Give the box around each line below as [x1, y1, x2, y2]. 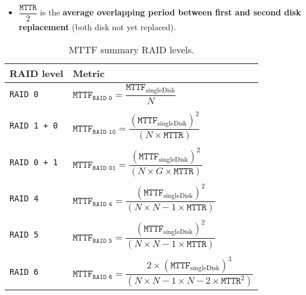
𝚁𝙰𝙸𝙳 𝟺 [92, 201, 112, 208]
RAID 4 [9, 193, 39, 203]
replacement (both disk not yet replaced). [18, 21, 176, 33]
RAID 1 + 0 [9, 121, 58, 131]
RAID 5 [9, 229, 39, 239]
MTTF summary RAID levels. [69, 42, 194, 56]
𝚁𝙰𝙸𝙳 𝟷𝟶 [92, 128, 116, 135]
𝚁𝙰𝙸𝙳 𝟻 [92, 237, 112, 244]
